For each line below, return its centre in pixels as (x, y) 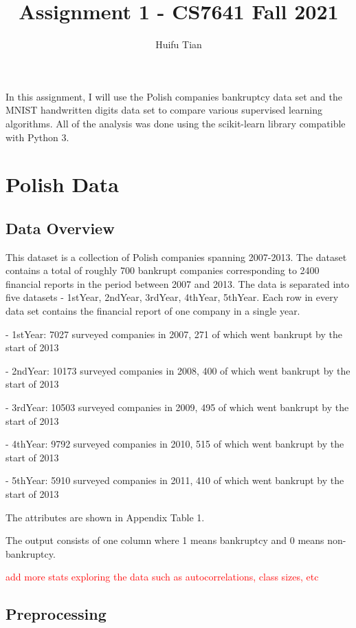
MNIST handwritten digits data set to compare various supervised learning (164, 110)
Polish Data (62, 184)
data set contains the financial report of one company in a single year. (153, 311)
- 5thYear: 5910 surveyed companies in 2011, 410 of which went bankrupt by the (175, 480)
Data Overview (60, 228)
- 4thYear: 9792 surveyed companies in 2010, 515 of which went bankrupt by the (175, 444)
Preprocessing (56, 614)
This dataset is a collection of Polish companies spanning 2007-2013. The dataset (176, 257)
